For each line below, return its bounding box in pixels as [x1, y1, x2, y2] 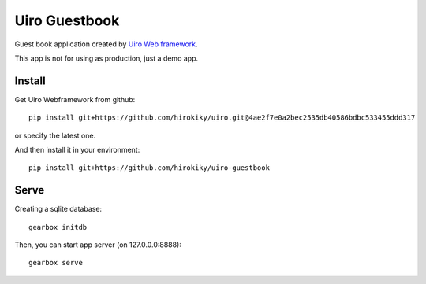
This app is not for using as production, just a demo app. [14, 53, 199, 63]
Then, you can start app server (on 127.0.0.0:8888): [14, 240, 181, 249]
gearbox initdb [28, 223, 88, 231]
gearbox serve [28, 258, 83, 267]
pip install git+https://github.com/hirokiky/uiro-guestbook [28, 164, 270, 172]
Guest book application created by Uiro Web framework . [14, 39, 198, 49]
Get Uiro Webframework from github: [14, 94, 136, 104]
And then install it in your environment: [14, 146, 140, 155]
